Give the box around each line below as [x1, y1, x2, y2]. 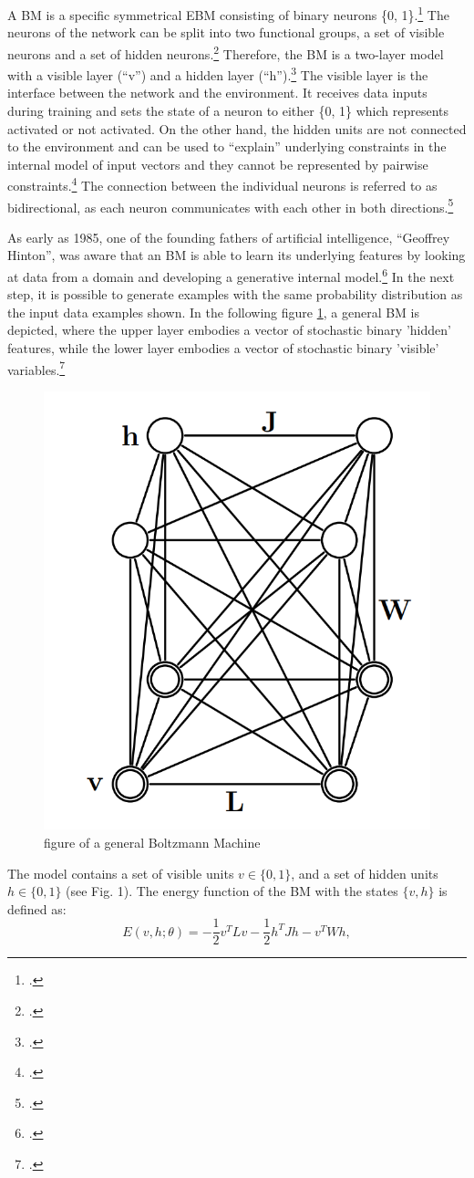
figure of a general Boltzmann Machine [44, 833, 261, 852]
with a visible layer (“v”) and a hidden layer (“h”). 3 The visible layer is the [7, 63, 428, 84]
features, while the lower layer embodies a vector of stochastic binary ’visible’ [7, 339, 439, 358]
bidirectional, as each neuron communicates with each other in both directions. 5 [7, 194, 454, 216]
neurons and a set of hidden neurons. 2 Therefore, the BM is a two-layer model [7, 41, 444, 63]
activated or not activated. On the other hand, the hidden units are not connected [7, 119, 467, 138]
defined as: [7, 899, 67, 918]
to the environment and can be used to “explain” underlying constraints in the [7, 137, 447, 156]
